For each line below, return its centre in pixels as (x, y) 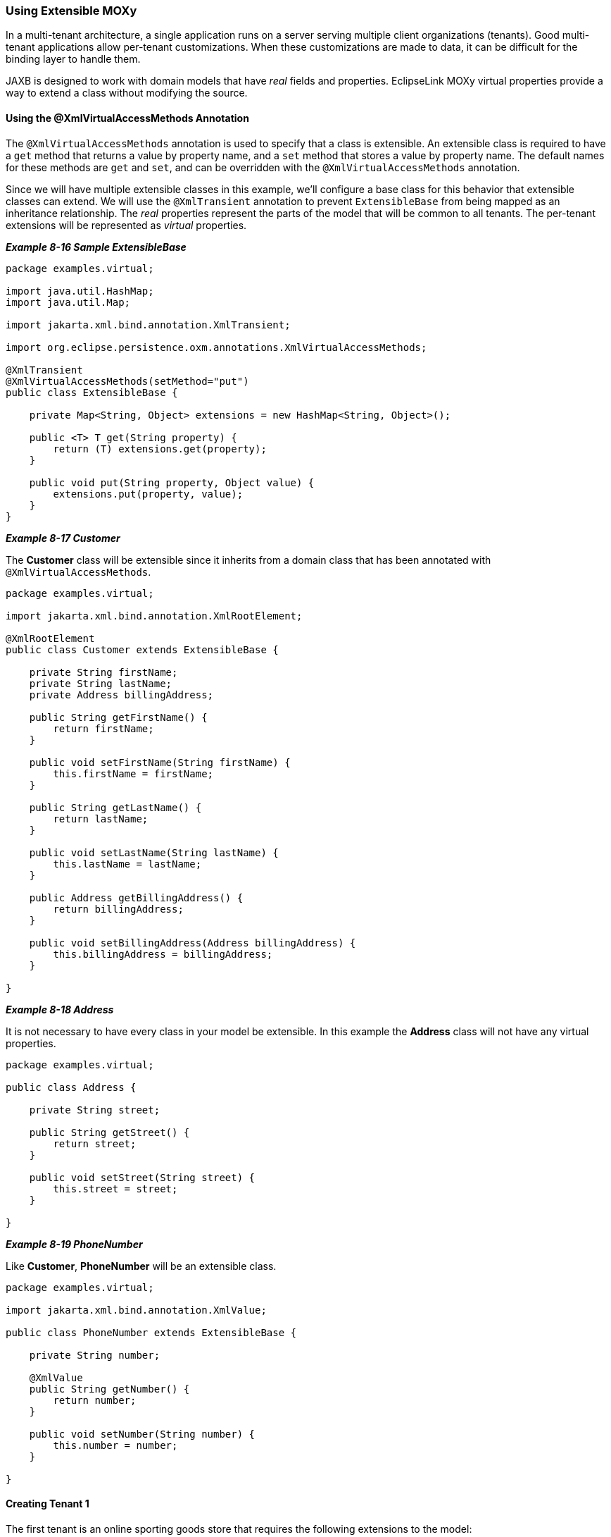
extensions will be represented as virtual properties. (126, 225)
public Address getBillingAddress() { (136, 897)
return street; (95, 1143)
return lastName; (101, 819)
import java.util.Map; (68, 302)
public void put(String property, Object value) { (172, 482)
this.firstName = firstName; (133, 773)
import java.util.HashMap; (80, 291)
